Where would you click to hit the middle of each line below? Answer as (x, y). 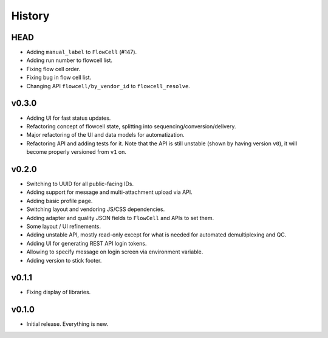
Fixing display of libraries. (59, 292)
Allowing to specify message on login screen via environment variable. (115, 252)
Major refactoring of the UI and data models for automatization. (105, 135)
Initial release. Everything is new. (67, 324)
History (30, 16)
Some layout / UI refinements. (64, 226)
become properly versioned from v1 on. (77, 152)
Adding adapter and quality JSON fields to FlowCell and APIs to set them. (120, 218)
